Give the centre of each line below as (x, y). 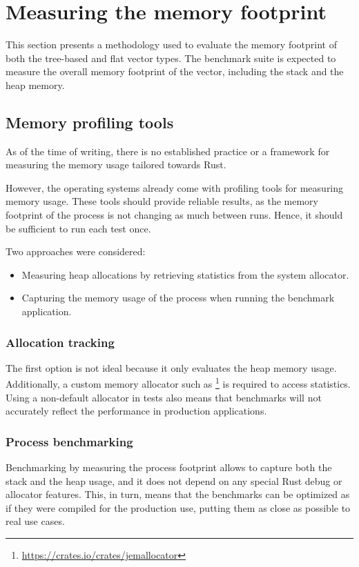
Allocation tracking (60, 342)
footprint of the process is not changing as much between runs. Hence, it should (174, 215)
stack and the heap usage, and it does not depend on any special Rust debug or (174, 480)
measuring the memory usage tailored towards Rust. (116, 165)
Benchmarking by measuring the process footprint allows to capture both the (169, 467)
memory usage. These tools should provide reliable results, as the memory (162, 201)
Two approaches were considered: (76, 251)
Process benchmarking (69, 441)
